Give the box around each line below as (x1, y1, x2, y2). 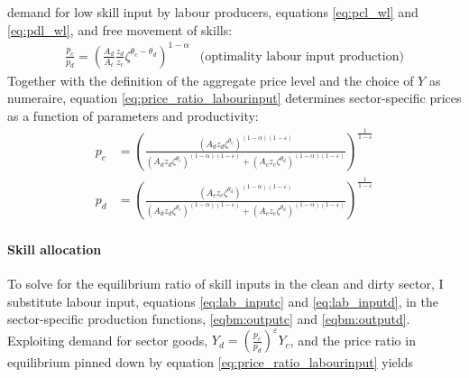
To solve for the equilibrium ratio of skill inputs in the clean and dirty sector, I (7, 274, 444, 293)
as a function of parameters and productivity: (7, 106, 259, 124)
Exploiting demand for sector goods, (7, 330, 208, 349)
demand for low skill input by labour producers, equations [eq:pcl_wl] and (7, 3, 418, 21)
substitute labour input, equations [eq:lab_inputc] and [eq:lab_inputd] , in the (7, 291, 438, 310)
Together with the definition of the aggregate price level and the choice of (7, 70, 414, 89)
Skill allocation (7, 239, 102, 258)
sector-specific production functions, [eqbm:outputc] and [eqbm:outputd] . (7, 309, 410, 328)
